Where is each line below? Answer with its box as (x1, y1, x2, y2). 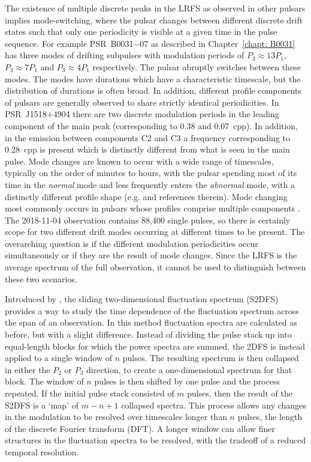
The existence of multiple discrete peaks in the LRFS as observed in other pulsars (5, 2, 306, 14)
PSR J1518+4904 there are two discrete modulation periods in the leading (5, 108, 279, 120)
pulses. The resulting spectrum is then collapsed (122, 351, 299, 364)
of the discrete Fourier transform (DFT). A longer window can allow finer (5, 422, 275, 434)
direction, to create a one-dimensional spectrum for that (86, 363, 292, 375)
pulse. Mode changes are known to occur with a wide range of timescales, (5, 154, 274, 167)
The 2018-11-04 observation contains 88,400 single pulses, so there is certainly (5, 213, 291, 226)
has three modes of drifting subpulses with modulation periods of (5, 49, 244, 61)
